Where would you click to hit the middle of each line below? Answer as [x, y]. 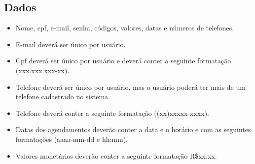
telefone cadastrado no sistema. [63, 96]
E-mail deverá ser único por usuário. [71, 44]
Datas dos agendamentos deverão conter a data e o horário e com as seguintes [133, 129]
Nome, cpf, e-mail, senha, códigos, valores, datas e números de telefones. [125, 28]
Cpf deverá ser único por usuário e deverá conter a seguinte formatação [123, 61]
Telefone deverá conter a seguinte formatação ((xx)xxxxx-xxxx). [112, 113]
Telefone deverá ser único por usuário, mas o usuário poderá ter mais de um [130, 87]
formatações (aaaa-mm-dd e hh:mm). [72, 139]
